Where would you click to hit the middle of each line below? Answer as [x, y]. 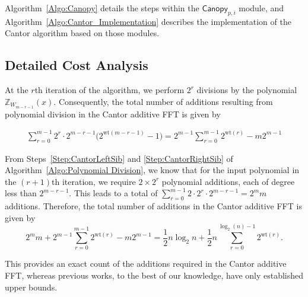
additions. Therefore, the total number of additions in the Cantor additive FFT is [153, 206]
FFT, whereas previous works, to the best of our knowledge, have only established [154, 275]
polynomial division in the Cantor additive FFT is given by [113, 114]
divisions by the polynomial [247, 90]
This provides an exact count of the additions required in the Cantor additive [146, 264]
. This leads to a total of [113, 193]
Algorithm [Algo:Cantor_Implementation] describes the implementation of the [148, 21]
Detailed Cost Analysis [77, 65]
